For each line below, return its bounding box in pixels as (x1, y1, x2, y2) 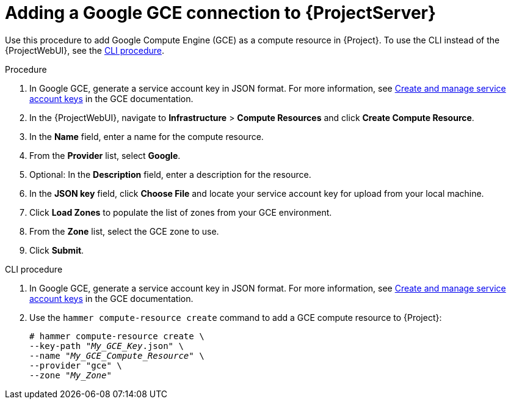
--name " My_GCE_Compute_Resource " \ (29, 350, 205, 361)
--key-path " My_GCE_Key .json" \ (29, 340, 184, 351)
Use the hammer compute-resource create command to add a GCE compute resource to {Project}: (29, 312, 442, 323)
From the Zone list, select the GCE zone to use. (29, 226, 219, 237)
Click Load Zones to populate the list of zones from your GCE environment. (29, 207, 332, 218)
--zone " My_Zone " (29, 370, 112, 380)
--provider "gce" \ (29, 360, 122, 370)
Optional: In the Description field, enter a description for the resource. (29, 169, 311, 180)
